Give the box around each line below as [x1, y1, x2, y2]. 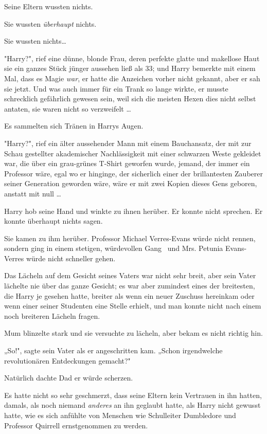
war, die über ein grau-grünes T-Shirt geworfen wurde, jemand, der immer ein [4, 158, 250, 169]
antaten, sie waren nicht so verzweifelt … [4, 103, 131, 114]
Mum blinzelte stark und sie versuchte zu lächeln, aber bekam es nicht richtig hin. [4, 328, 263, 338]
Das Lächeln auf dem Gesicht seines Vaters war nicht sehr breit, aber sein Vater [4, 270, 256, 281]
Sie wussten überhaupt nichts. [4, 18, 97, 29]
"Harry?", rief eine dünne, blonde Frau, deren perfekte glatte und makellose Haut [4, 52, 260, 63]
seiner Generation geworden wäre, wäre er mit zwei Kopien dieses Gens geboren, [4, 178, 257, 189]
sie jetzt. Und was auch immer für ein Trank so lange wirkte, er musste [4, 83, 228, 94]
